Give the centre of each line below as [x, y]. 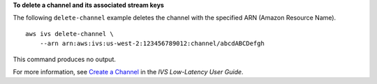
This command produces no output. [65, 59]
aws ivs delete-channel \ [70, 34]
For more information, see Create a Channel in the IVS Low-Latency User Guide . [128, 72]
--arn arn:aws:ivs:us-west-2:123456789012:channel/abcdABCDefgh [152, 44]
